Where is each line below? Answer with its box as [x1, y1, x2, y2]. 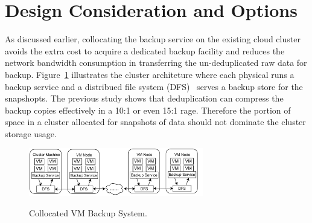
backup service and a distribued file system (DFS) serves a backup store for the [5, 80, 303, 92]
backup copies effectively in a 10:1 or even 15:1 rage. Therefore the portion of [5, 103, 291, 116]
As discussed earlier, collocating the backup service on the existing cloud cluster [5, 33, 301, 45]
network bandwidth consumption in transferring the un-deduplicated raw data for [5, 56, 307, 69]
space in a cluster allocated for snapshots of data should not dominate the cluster [5, 115, 306, 128]
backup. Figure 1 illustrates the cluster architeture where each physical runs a [5, 68, 294, 80]
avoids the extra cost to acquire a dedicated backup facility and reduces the [5, 44, 285, 57]
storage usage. [5, 127, 57, 140]
